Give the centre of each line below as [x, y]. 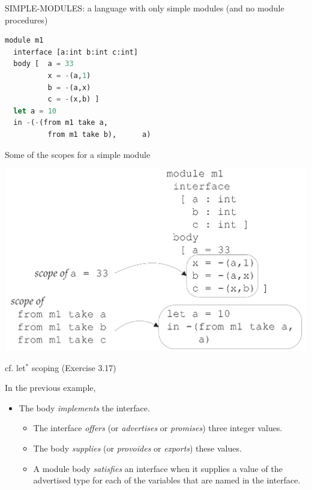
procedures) [26, 20]
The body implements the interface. [84, 407]
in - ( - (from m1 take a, [61, 123]
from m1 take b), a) [99, 134]
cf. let [15, 367]
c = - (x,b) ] [73, 99]
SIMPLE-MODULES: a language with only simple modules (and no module [145, 8]
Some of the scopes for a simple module [78, 154]
